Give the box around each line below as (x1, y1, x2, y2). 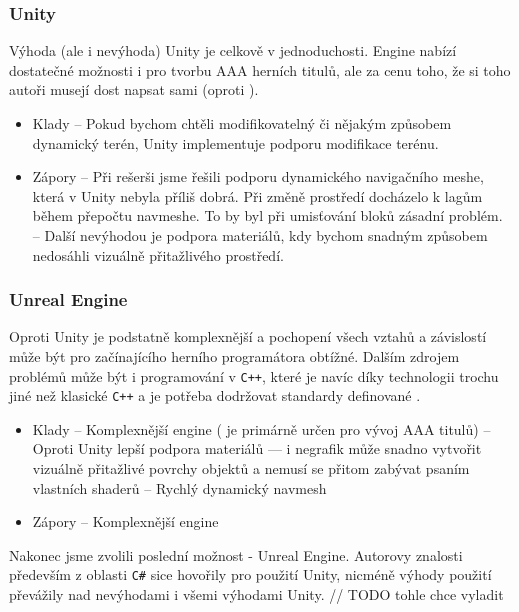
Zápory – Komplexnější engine (32, 511, 219, 532)
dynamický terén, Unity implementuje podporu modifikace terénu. (32, 132, 439, 153)
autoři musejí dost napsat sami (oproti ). (9, 79, 259, 100)
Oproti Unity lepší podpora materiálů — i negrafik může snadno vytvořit (32, 438, 482, 459)
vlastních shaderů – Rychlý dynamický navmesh (32, 477, 327, 498)
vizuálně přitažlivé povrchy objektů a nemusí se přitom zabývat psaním (32, 458, 470, 479)
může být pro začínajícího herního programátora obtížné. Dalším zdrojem (9, 345, 460, 366)
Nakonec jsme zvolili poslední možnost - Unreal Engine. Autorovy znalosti (9, 544, 463, 565)
